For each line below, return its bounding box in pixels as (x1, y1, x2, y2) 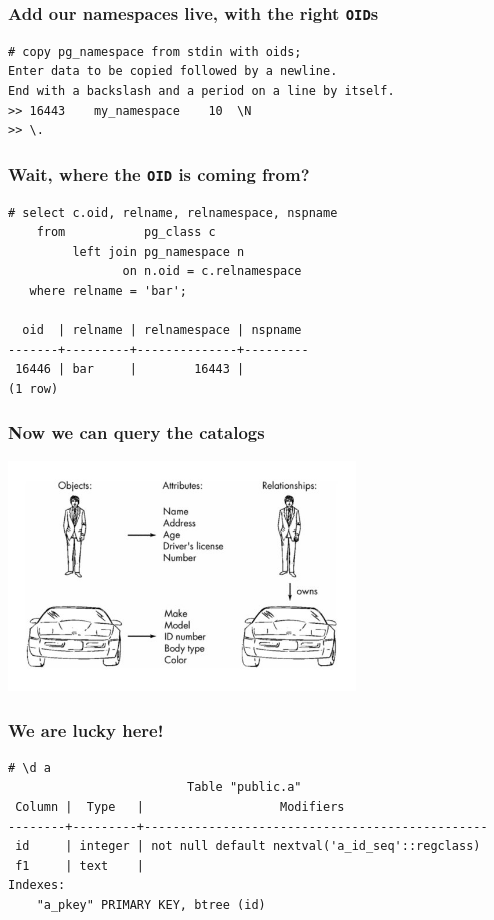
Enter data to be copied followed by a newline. (8, 64, 338, 79)
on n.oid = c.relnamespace (122, 264, 302, 279)
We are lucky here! (8, 717, 164, 742)
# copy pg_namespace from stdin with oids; (8, 44, 302, 59)
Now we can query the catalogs (8, 420, 265, 445)
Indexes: (8, 878, 66, 893)
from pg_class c (36, 225, 216, 240)
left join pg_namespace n (72, 244, 245, 259)
